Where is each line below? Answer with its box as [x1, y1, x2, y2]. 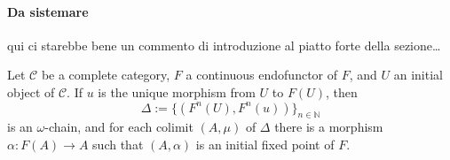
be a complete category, [41, 65, 170, 84]
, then [325, 82, 358, 101]
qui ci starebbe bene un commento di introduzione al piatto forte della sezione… [7, 35, 441, 54]
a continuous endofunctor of [186, 65, 338, 84]
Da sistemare [7, 2, 89, 20]
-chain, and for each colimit [44, 118, 193, 136]
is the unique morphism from [98, 82, 256, 101]
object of [7, 82, 55, 101]
